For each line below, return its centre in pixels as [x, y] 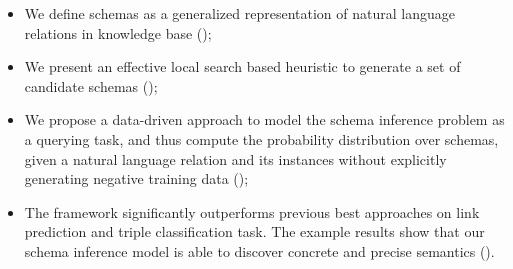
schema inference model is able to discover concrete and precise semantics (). [259, 250]
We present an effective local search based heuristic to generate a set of [242, 66]
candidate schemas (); [91, 85]
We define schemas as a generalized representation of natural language [239, 13]
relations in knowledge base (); [118, 32]
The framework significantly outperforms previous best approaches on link [252, 211]
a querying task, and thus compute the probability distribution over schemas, [261, 138]
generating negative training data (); [136, 178]
